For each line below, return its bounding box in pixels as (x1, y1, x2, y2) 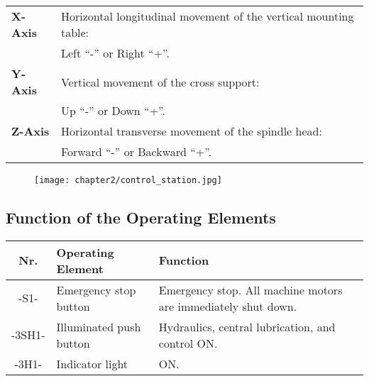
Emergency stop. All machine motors (158, 281, 343, 298)
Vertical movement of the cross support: (60, 73, 260, 90)
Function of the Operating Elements (6, 206, 276, 228)
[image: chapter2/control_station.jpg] (34, 175, 222, 185)
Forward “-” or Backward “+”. (60, 143, 212, 160)
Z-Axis (11, 123, 50, 139)
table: (60, 24, 89, 40)
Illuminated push (56, 318, 141, 335)
